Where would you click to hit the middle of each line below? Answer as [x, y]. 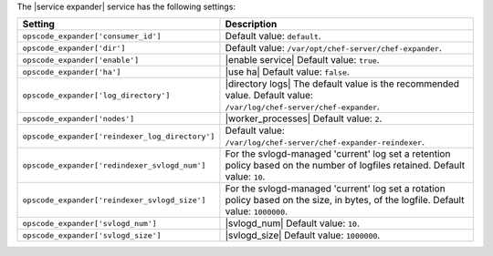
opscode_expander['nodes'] [79, 118]
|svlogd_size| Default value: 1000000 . [303, 235]
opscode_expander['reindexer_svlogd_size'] [114, 200]
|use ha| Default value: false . [288, 72]
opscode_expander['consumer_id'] [92, 36]
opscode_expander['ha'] [72, 72]
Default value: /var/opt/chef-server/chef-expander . [333, 48]
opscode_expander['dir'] [74, 48]
